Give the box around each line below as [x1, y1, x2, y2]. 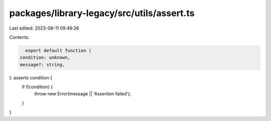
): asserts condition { [9, 74, 53, 80]
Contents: [9, 34, 30, 40]
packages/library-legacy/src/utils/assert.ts [9, 8, 195, 19]
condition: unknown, [20, 55, 70, 60]
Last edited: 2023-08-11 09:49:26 [9, 25, 79, 31]
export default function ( [25, 48, 92, 53]
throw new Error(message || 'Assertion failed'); [34, 91, 131, 97]
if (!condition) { [22, 84, 53, 90]
